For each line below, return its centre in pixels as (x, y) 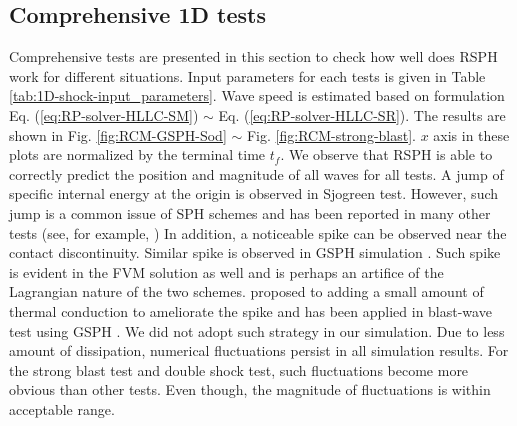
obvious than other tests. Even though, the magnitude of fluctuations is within (250, 389)
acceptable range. (62, 408)
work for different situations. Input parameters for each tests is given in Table (247, 75)
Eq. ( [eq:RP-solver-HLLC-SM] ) (104, 114)
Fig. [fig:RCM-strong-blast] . (331, 134)
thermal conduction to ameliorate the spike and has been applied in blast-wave (250, 310)
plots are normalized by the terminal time (137, 154)
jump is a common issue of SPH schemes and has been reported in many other (250, 212)
